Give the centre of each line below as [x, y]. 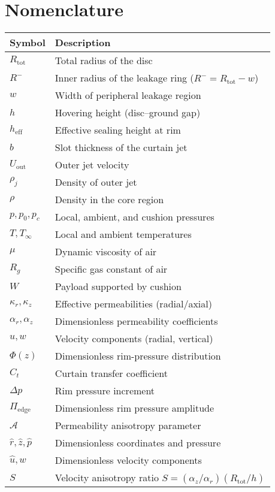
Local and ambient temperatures [123, 234]
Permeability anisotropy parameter [128, 425]
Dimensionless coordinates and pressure [138, 443]
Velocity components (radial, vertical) [134, 339]
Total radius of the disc [104, 61]
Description [83, 43]
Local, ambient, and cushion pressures [135, 217]
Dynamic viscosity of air [106, 252]
